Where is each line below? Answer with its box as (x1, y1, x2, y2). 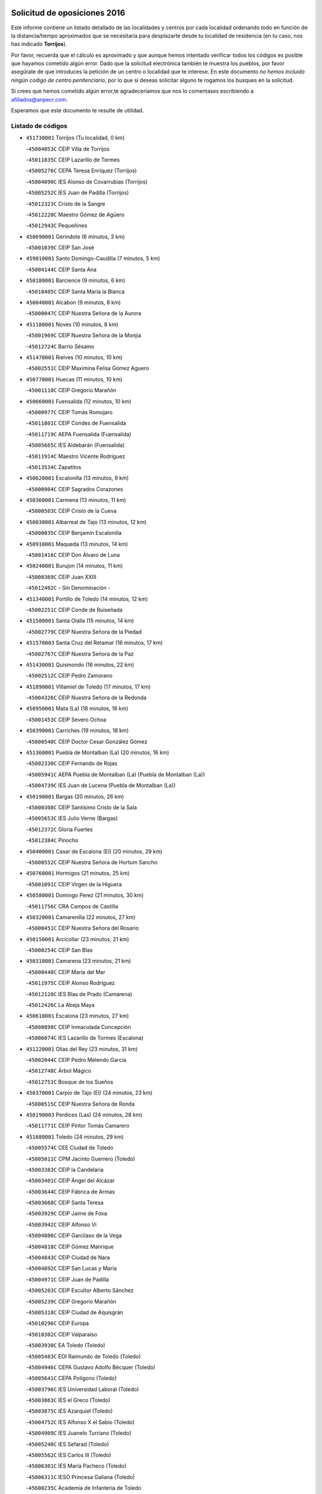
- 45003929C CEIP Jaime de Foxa (26, 1210, 107, 1217)
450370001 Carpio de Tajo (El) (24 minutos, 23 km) (26, 1089, 153, 1097)
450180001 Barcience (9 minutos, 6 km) (26, 277, 125, 284)
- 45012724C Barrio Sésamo (26, 342, 95, 350)
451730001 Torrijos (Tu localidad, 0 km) (26, 134, 125, 142)
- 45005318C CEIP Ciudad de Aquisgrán (26, 1309, 123, 1316)
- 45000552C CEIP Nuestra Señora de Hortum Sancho (26, 858, 158, 866)
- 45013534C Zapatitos (26, 463, 82, 470)
